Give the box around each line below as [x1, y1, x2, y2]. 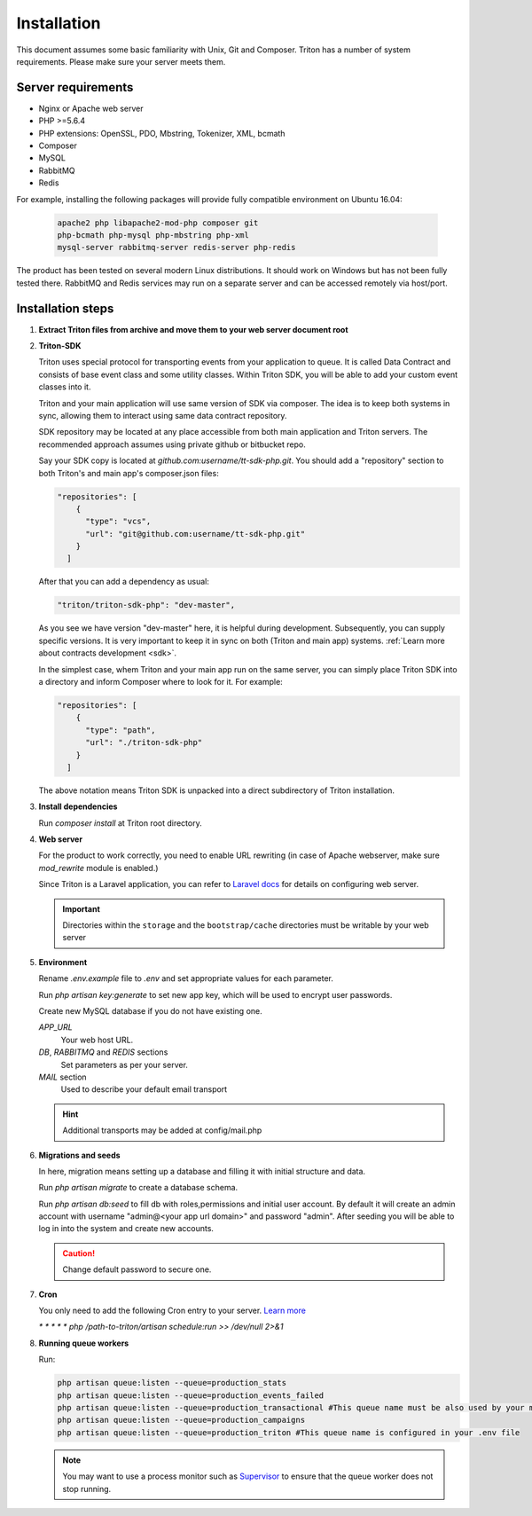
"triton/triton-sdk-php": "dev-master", [57, 600, 235, 610]
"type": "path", [85, 725, 156, 735]
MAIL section [38, 1072, 88, 1082]
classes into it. [38, 381, 91, 392]
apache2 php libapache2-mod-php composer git [57, 217, 259, 228]
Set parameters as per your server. [60, 1059, 188, 1070]
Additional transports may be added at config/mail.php [62, 1125, 262, 1135]
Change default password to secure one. [62, 1264, 212, 1275]
